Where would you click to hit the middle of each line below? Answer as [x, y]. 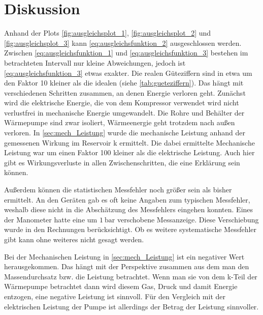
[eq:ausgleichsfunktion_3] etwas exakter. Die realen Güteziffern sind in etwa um [128, 73]
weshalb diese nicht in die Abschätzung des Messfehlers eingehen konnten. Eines [129, 209]
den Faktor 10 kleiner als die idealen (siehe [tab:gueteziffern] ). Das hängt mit [124, 83]
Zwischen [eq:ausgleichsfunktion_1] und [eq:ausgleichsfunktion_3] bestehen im [126, 53]
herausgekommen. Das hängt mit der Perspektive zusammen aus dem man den [127, 266]
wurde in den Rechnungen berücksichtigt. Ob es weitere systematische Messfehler [130, 229]
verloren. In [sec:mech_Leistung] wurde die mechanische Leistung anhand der [125, 133]
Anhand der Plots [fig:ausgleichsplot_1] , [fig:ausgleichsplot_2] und [108, 33]
